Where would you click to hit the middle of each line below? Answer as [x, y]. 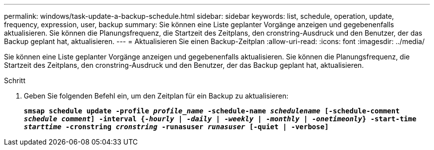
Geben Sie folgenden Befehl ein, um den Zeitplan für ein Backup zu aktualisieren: [156, 96]
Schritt [15, 80]
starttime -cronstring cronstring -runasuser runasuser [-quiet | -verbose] [176, 127]
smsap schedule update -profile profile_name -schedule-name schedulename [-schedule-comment [212, 111]
